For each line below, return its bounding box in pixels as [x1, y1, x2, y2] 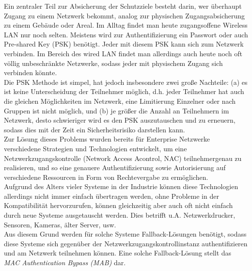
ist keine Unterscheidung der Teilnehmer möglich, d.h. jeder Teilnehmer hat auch [4, 86, 244, 96]
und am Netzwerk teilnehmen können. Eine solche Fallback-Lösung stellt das [4, 248, 232, 258]
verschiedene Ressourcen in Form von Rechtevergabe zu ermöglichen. [4, 172, 208, 182]
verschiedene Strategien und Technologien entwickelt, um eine [4, 143, 187, 153]
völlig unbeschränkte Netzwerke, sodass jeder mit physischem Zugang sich [4, 58, 223, 68]
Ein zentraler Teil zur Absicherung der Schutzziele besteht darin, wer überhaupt [4, 1, 242, 11]
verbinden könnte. [4, 67, 57, 78]
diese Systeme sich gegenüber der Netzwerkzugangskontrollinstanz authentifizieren [4, 238, 248, 248]
